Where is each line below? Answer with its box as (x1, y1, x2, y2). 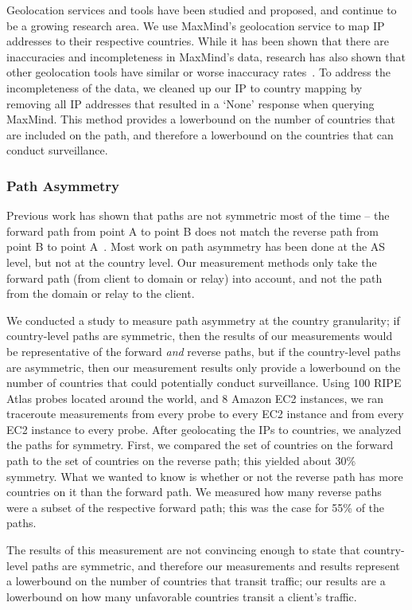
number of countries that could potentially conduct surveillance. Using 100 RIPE (6, 374, 402, 391)
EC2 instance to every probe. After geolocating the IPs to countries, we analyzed (6, 420, 402, 437)
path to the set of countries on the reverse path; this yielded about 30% (6, 452, 356, 469)
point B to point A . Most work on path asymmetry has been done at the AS (6, 238, 386, 255)
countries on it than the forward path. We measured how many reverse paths (6, 483, 382, 500)
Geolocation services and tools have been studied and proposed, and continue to (6, 2, 397, 18)
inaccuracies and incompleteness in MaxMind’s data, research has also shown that (6, 48, 406, 65)
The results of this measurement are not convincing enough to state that (6, 542, 360, 558)
